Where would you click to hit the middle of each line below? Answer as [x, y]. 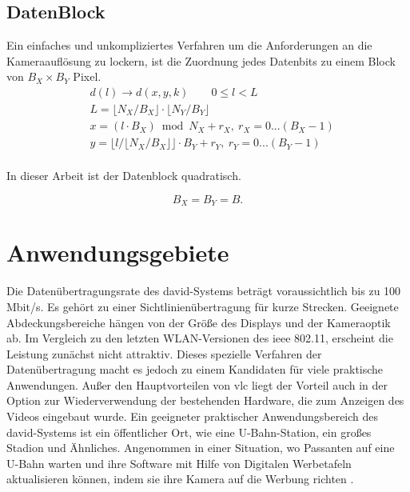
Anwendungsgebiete [118, 252]
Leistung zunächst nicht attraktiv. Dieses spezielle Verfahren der [164, 353]
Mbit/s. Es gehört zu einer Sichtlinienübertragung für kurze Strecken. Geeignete [203, 306]
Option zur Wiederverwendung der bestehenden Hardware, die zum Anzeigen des [205, 400]
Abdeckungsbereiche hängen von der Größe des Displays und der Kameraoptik [199, 322]
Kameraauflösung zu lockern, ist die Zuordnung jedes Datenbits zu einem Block [201, 60]
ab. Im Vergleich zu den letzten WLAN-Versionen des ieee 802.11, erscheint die [200, 338]
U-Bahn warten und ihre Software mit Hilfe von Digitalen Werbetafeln [179, 463]
